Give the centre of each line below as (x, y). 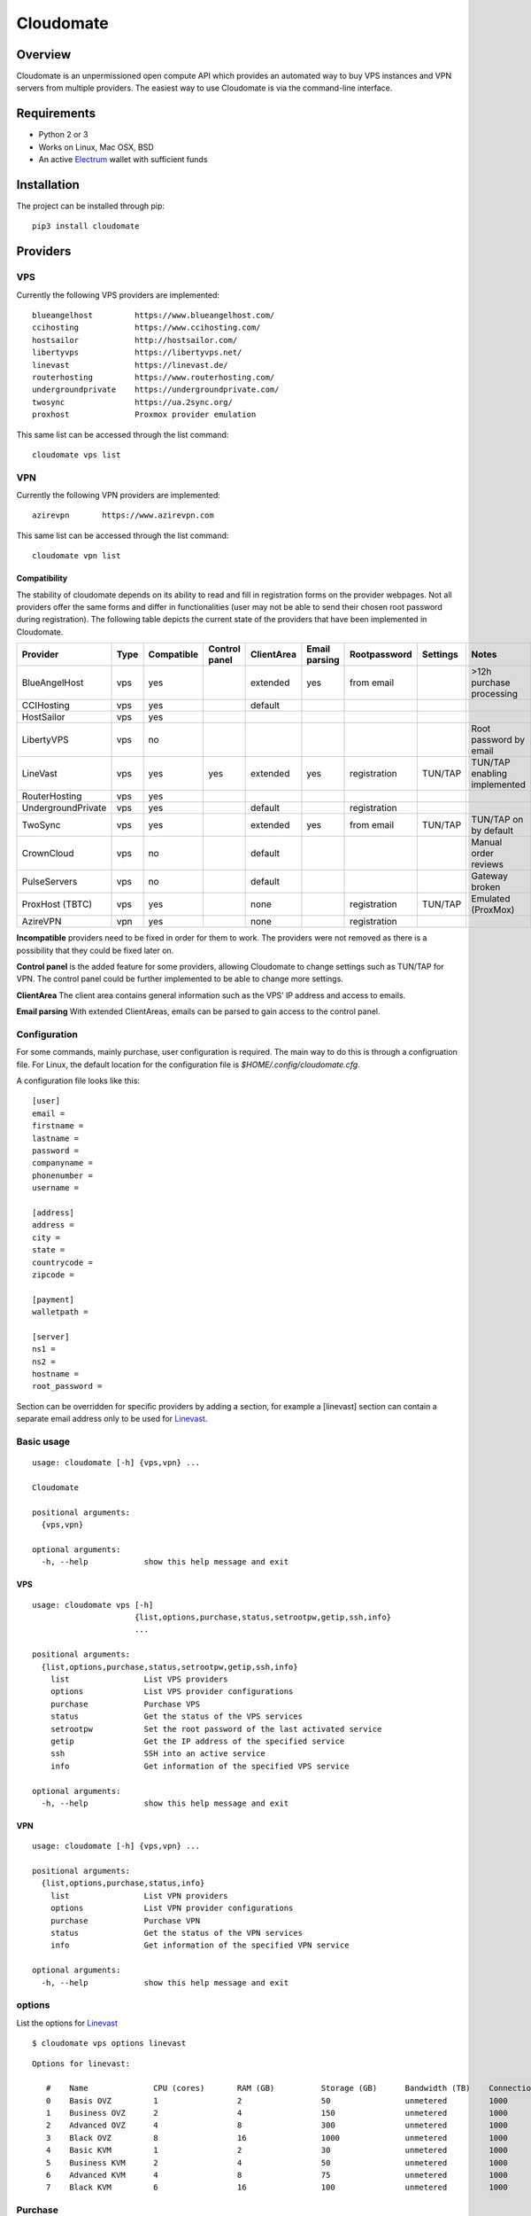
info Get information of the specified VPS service (200, 1766)
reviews (488, 864)
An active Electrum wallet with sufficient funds (123, 160)
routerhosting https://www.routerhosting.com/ (154, 377)
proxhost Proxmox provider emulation (144, 415)
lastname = (56, 1138)
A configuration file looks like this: (78, 1081)
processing (494, 694)
